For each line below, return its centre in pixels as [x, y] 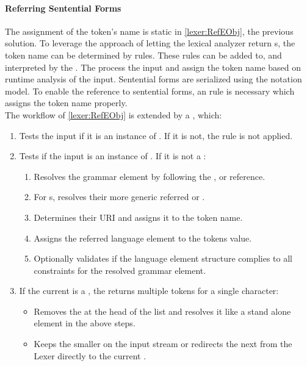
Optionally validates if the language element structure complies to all [163, 258]
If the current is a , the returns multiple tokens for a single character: [149, 291]
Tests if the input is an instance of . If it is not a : [113, 156]
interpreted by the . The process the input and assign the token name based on [153, 67]
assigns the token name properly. [66, 103]
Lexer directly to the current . [90, 355]
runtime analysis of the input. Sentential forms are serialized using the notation [153, 79]
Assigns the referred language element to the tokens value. [143, 238]
